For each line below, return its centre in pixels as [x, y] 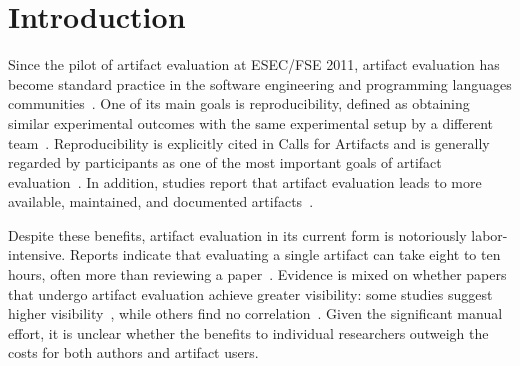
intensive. [37, 254]
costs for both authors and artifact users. [133, 352]
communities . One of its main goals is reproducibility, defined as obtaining [239, 103]
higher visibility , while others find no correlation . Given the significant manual [255, 313]
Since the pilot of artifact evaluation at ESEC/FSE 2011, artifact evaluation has [254, 64]
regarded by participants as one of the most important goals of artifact [225, 162]
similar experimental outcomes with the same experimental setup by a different [250, 122]
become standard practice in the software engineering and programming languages [260, 83]
